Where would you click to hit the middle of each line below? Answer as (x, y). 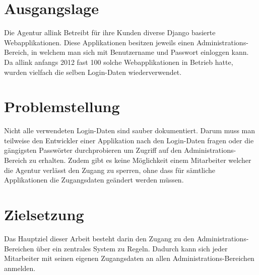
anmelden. (20, 268)
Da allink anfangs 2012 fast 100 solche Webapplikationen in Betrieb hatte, (119, 62)
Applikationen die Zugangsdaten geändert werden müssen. (94, 180)
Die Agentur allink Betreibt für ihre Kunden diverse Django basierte (110, 32)
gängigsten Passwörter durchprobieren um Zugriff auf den (93, 150)
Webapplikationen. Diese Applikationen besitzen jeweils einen (99, 42)
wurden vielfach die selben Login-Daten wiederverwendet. (93, 72)
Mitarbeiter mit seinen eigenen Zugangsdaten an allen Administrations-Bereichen (129, 258)
